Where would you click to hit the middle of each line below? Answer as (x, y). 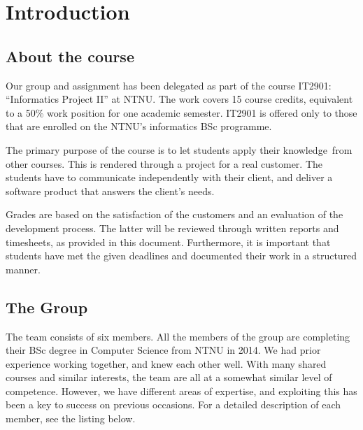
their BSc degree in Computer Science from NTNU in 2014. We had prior (163, 350)
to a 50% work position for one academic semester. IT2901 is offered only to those (181, 112)
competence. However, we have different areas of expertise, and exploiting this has (181, 390)
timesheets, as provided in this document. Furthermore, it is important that (168, 242)
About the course (70, 56)
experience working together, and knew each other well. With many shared (166, 363)
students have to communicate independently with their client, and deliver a (169, 177)
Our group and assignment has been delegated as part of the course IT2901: (169, 85)
